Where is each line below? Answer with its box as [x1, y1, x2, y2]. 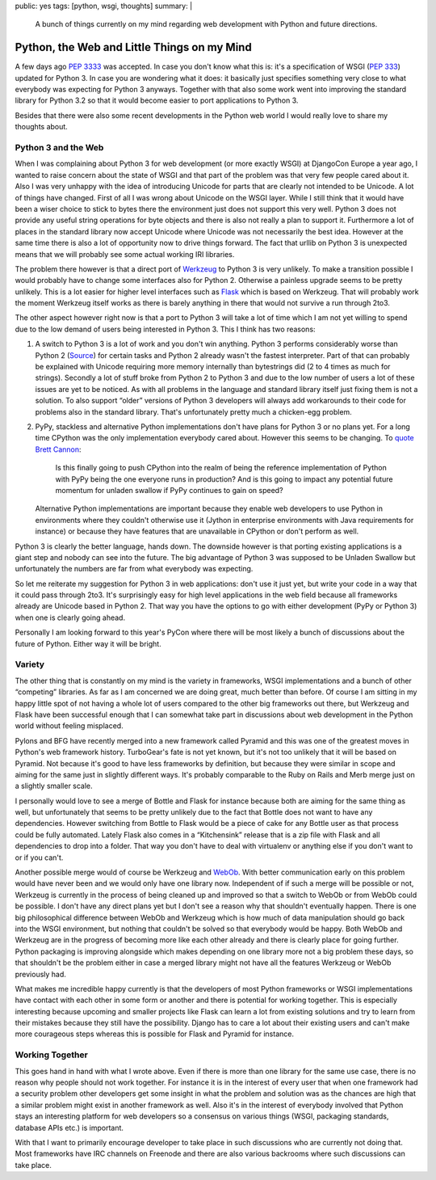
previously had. [15, 969, 66, 979]
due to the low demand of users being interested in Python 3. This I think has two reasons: [15, 324, 316, 334]
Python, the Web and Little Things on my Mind [15, 40, 252, 54]
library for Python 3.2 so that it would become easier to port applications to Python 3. [15, 95, 299, 105]
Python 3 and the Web [15, 142, 104, 154]
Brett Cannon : [35, 445, 82, 454]
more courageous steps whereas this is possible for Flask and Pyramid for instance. [15, 1029, 295, 1039]
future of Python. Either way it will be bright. [15, 638, 161, 648]
